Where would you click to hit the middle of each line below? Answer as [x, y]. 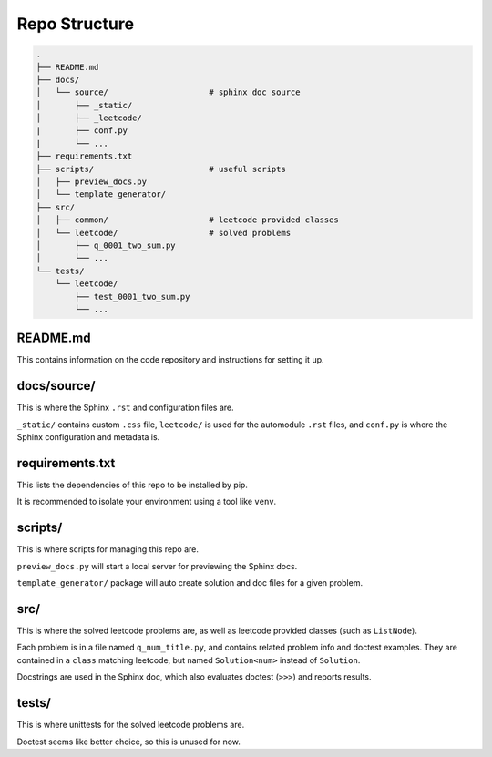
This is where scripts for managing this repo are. [108, 549]
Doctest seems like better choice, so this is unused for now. [129, 742]
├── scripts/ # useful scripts [161, 169]
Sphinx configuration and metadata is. [88, 437]
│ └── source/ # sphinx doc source [168, 92]
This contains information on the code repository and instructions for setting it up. [170, 360]
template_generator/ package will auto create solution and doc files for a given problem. [190, 583]
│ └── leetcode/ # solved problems [164, 233]
